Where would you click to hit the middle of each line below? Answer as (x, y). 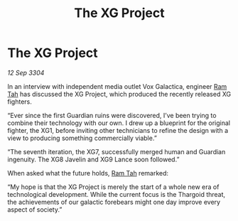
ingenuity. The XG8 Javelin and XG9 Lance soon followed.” (93, 159)
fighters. (20, 102)
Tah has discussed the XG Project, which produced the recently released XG (119, 94)
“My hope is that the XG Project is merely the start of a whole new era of (113, 187)
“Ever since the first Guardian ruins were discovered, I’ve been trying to (112, 115)
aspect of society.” (35, 209)
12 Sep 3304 (26, 72)
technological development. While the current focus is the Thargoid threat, (117, 194)
